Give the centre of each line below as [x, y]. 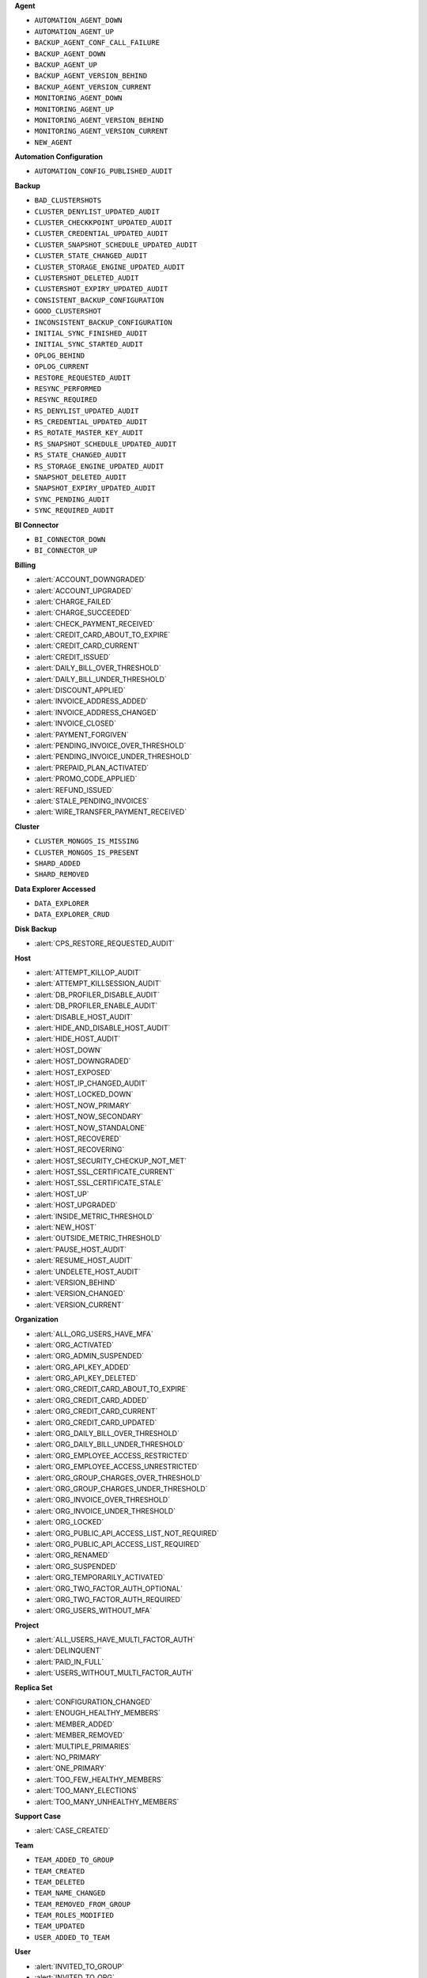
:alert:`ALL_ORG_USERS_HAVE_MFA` [94, 1334]
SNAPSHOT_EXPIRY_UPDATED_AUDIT [95, 488]
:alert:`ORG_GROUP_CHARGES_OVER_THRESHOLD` [118, 1478]
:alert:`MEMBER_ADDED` [74, 1724]
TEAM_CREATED [60, 1871]
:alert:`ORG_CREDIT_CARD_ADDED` [92, 1400]
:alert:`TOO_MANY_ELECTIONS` [87, 1790]
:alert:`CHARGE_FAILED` [74, 601]
